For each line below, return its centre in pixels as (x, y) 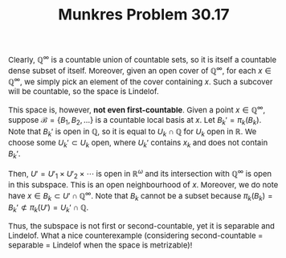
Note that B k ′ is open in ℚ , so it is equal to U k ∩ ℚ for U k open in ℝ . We (133, 132)
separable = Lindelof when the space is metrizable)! (100, 245)
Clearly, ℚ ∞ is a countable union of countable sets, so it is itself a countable (142, 59)
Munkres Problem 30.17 (144, 14)
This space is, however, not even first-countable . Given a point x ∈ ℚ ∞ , (137, 109)
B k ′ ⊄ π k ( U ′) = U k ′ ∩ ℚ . (49, 208)
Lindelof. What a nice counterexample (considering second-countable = (136, 235)
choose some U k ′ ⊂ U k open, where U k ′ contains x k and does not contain (138, 143)
